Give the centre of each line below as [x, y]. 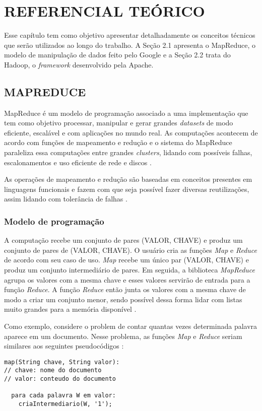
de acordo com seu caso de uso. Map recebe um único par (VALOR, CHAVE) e [126, 260]
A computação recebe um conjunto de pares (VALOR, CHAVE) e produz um [123, 240]
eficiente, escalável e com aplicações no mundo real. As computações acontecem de [131, 132]
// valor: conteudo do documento [60, 379]
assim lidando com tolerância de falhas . [66, 199]
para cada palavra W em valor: [63, 396]
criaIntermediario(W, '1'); [65, 404]
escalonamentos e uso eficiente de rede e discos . [78, 162]
